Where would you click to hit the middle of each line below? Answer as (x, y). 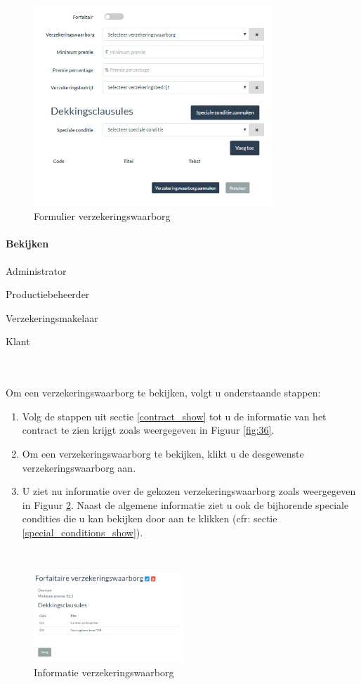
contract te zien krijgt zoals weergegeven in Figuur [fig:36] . (148, 430)
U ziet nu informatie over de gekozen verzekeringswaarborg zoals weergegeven (189, 491)
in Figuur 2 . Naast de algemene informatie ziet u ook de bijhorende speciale (185, 504)
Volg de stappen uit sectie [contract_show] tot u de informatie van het (174, 416)
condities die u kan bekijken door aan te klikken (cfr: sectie (150, 518)
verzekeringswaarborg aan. (79, 467)
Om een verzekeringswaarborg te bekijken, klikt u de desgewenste (163, 454)
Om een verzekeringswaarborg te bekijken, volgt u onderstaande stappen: (163, 393)
